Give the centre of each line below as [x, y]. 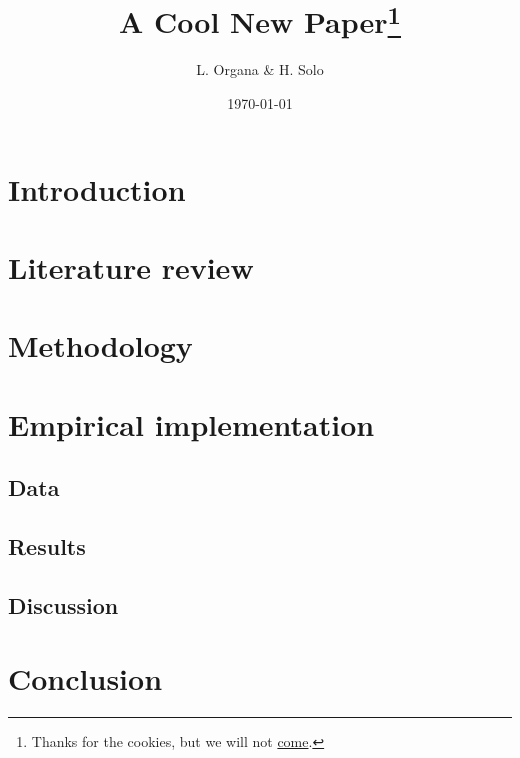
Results [47, 546]
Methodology [100, 345]
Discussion [63, 604]
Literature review [131, 267]
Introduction [97, 188]
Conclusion [85, 678]
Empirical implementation [191, 423]
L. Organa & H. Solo [260, 69]
